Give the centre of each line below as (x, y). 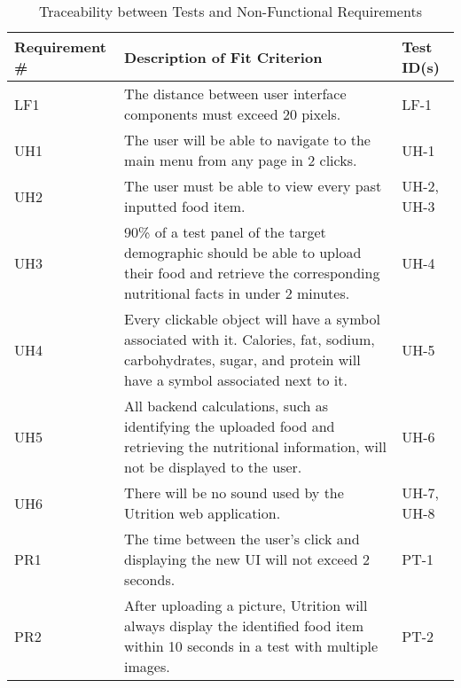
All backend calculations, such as (227, 406)
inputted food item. (185, 206)
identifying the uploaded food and (230, 426)
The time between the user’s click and (242, 539)
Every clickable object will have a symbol (252, 319)
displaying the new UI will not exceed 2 (247, 559)
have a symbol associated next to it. (236, 380)
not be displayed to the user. (213, 467)
